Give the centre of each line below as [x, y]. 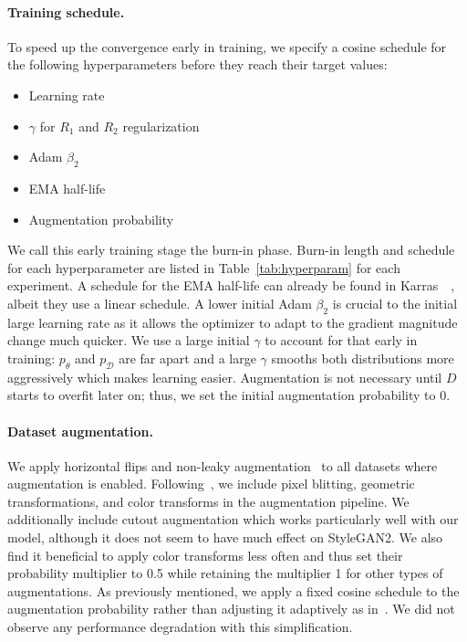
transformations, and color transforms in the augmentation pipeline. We [208, 501]
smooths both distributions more [363, 358]
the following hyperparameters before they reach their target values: [197, 64]
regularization [161, 126]
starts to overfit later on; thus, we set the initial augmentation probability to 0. [229, 395]
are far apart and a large [187, 358]
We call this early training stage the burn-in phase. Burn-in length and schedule [231, 250]
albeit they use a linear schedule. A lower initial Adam [160, 303]
